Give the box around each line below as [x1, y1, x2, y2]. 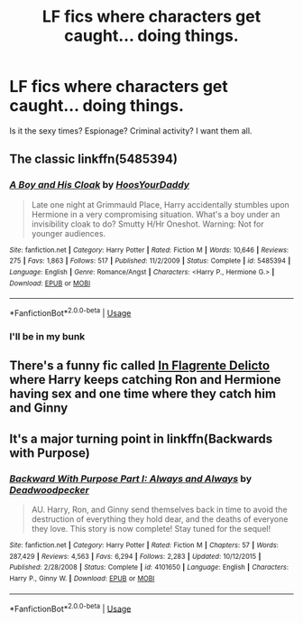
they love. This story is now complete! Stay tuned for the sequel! [31, 523, 271, 534]
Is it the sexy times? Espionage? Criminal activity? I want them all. [9, 125, 252, 136]
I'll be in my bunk [9, 330, 86, 342]
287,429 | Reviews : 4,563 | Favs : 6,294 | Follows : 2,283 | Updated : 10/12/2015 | [9, 552, 262, 561]
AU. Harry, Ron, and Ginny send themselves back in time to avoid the [31, 504, 288, 515]
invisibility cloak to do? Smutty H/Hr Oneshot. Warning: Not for [31, 219, 264, 229]
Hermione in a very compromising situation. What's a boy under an [31, 209, 280, 219]
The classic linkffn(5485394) [9, 152, 179, 167]
